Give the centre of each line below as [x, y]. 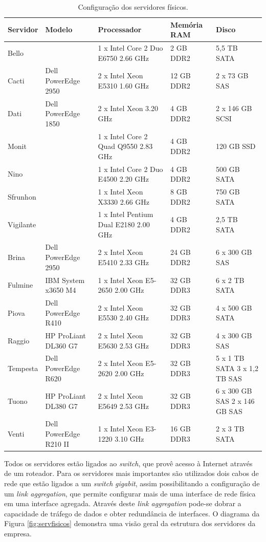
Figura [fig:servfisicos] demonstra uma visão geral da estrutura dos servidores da [130, 523]
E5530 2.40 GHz [124, 318]
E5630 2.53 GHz [124, 345]
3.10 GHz [129, 438]
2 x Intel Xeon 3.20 [128, 108]
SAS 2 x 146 [235, 401]
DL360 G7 [61, 345]
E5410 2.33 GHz [124, 262]
